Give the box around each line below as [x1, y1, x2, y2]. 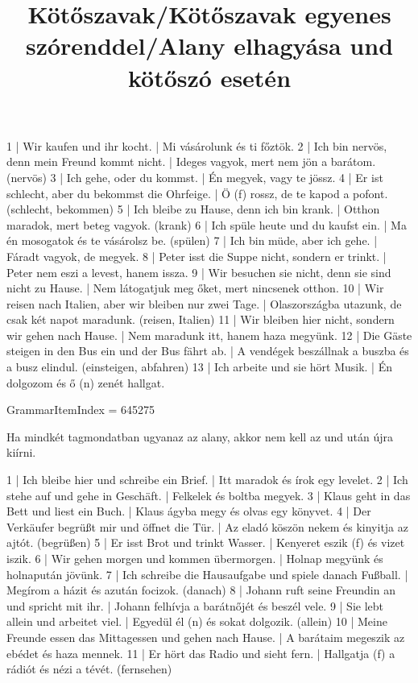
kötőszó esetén [127, 60, 292, 93]
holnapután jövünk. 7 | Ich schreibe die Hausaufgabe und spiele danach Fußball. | [6, 565, 408, 582]
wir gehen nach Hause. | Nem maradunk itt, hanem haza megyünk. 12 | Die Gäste [6, 326, 412, 343]
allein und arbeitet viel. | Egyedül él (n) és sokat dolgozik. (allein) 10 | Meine [6, 613, 387, 630]
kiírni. [6, 444, 36, 461]
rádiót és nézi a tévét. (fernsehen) [6, 660, 172, 677]
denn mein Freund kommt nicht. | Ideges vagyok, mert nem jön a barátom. [6, 153, 376, 170]
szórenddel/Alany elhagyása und [25, 29, 394, 62]
